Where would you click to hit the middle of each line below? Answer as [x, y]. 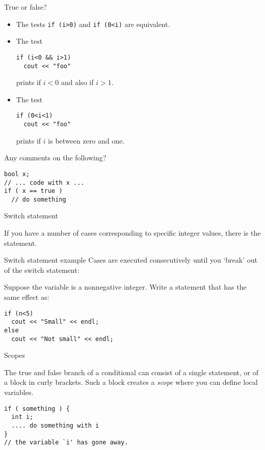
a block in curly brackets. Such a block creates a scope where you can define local [131, 382]
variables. [19, 392]
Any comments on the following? [55, 158]
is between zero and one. [86, 140]
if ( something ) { [37, 409]
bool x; [17, 174]
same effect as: [27, 297]
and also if [77, 82]
